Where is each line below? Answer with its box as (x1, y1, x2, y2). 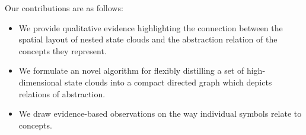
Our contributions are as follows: (5, 2, 123, 14)
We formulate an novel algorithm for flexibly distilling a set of (18, 64, 244, 77)
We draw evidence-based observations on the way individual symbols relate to (18, 107, 302, 120)
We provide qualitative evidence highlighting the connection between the (18, 21, 283, 34)
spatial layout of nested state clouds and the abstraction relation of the (18, 33, 278, 45)
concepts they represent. (18, 44, 107, 57)
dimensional (18, 75, 62, 88)
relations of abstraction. (18, 87, 106, 100)
